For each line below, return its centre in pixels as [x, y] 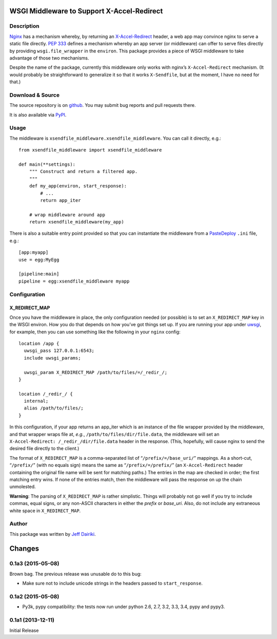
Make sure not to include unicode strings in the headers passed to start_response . [112, 584]
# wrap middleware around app [67, 215]
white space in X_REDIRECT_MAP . [45, 511]
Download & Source [35, 95]
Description [24, 26]
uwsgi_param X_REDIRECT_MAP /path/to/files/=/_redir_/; [96, 372]
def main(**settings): [47, 164]
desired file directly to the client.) [44, 448]
